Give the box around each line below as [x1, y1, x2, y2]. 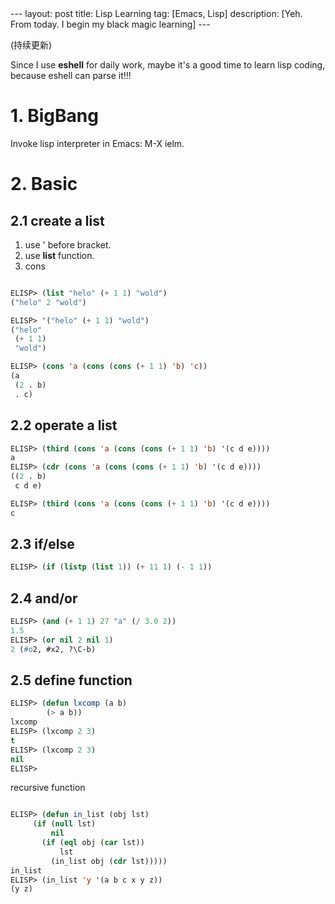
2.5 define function [10, 672, 133, 689]
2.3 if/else [10, 536, 75, 553]
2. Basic [10, 173, 78, 196]
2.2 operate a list [10, 417, 118, 434]
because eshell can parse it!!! [10, 70, 132, 81]
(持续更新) [10, 39, 53, 51]
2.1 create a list [10, 212, 105, 229]
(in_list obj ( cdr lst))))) [50, 856, 168, 866]
